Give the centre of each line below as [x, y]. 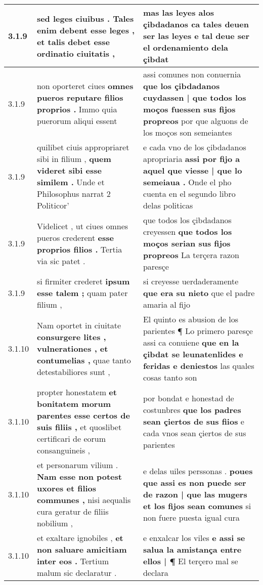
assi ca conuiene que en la [191, 342]
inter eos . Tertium [73, 561]
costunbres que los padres [192, 409]
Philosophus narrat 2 [74, 194]
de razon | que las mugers [195, 494]
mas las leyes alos [179, 12]
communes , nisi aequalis [84, 500]
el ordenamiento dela [185, 47]
